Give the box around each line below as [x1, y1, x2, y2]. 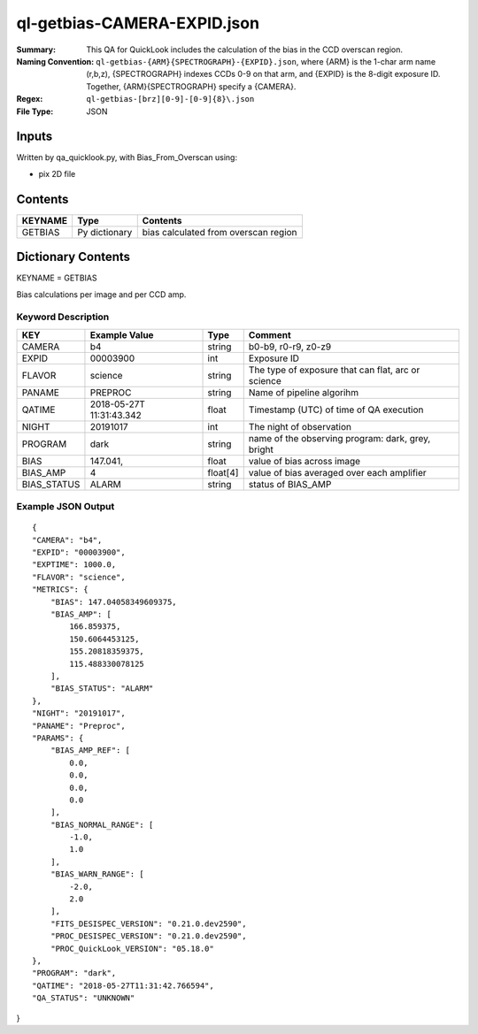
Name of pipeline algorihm [248, 386, 359, 398]
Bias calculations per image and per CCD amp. [16, 288, 187, 300]
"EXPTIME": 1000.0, [32, 560, 117, 570]
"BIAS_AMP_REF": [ [50, 746, 131, 755]
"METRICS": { [32, 585, 89, 594]
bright [248, 443, 274, 456]
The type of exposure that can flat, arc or [248, 364, 420, 376]
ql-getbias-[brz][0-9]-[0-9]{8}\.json [86, 94, 255, 104]
